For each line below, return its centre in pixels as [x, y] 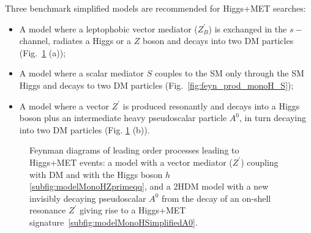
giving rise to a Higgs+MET [133, 210]
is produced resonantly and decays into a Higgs [211, 105]
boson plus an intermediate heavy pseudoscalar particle [123, 118]
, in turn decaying [273, 118]
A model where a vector [64, 105]
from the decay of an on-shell [216, 198]
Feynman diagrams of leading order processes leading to [134, 150]
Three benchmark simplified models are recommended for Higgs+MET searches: [155, 8]
